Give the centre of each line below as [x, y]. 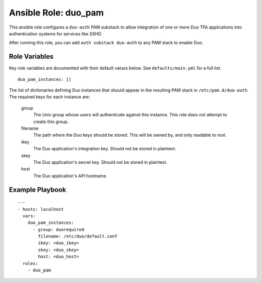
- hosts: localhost [41, 209]
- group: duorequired [58, 229]
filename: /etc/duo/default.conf [78, 236]
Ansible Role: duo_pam [56, 13]
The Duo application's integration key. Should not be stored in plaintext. [105, 149]
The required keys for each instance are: [49, 97]
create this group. [51, 122]
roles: [30, 263]
